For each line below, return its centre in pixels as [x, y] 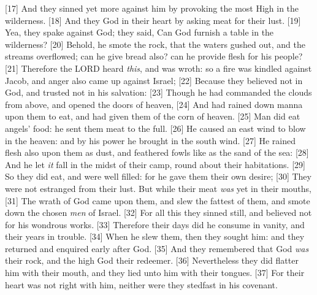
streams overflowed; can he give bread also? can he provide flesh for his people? [154, 56]
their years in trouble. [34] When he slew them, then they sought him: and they [155, 236]
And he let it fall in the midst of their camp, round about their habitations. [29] [155, 164]
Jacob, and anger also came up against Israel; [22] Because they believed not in [154, 80]
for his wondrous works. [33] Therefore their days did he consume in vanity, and [155, 224]
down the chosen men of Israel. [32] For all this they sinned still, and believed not [158, 213]
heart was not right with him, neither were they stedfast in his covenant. [141, 284]
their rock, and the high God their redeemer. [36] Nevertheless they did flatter [152, 260]
